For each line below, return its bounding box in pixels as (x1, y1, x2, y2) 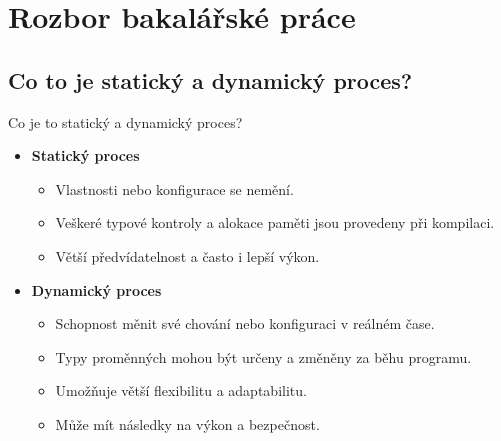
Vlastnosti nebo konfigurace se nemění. (55, 178, 294, 199)
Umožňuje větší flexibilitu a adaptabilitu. (55, 380, 307, 401)
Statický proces (31, 145, 140, 166)
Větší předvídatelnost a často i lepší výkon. (55, 245, 320, 266)
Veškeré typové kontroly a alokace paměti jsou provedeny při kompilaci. (55, 212, 495, 233)
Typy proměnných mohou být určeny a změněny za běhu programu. (55, 346, 472, 367)
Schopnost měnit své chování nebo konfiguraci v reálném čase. (55, 313, 435, 334)
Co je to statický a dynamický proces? (8, 111, 243, 132)
